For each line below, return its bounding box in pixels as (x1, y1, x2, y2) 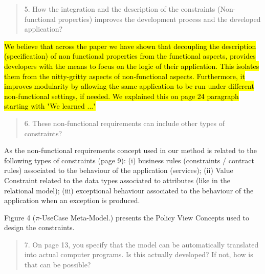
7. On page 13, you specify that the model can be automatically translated (24, 239, 259, 250)
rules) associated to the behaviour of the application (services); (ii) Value (4, 165, 233, 176)
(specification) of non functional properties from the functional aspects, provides (4, 51, 256, 61)
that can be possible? (24, 259, 91, 270)
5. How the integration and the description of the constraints (24, 4, 215, 14)
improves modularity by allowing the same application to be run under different (4, 81, 254, 91)
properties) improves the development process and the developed (58, 13, 261, 24)
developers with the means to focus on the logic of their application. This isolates (4, 60, 259, 71)
